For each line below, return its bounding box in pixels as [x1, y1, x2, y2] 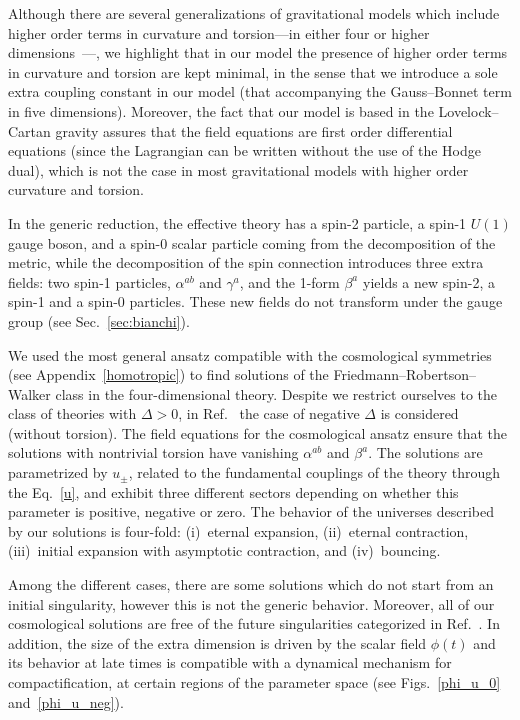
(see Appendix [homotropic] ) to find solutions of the [8, 364, 329, 385]
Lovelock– [438, 100, 499, 121]
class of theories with [8, 403, 137, 424]
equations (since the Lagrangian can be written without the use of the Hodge [8, 140, 482, 161]
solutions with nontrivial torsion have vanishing [8, 442, 299, 463]
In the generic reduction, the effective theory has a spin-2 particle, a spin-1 [8, 212, 467, 233]
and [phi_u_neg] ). [8, 691, 124, 712]
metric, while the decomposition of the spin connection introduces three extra [8, 252, 484, 273]
